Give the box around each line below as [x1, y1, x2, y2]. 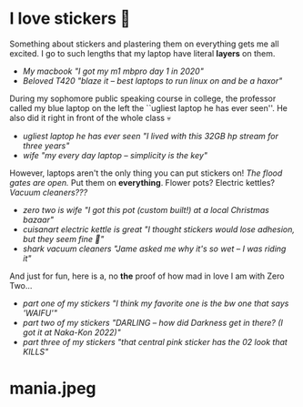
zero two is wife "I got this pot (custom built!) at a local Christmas [22, 204, 270, 215]
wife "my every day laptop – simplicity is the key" [22, 149, 207, 160]
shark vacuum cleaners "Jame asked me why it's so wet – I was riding [22, 243, 287, 254]
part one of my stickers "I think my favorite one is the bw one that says [22, 298, 289, 309]
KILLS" [22, 346, 49, 357]
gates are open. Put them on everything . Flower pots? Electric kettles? [9, 177, 276, 188]
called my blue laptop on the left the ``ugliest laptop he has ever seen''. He [9, 102, 288, 113]
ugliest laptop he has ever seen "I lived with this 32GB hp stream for [22, 130, 279, 141]
